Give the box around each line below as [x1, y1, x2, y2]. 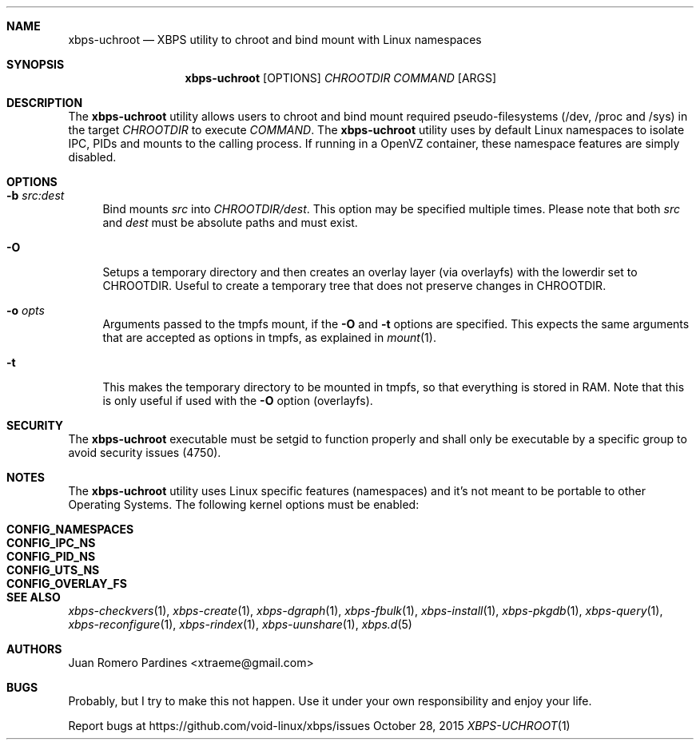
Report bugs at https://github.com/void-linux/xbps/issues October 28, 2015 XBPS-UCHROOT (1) [68, 719, 571, 732]
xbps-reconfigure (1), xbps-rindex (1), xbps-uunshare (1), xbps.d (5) [68, 617, 412, 631]
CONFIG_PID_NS [6, 550, 96, 563]
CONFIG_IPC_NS [6, 536, 96, 550]
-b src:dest [6, 188, 65, 202]
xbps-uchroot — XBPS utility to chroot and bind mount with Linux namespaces [68, 33, 482, 46]
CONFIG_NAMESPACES [6, 522, 134, 536]
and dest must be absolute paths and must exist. [102, 216, 358, 229]
